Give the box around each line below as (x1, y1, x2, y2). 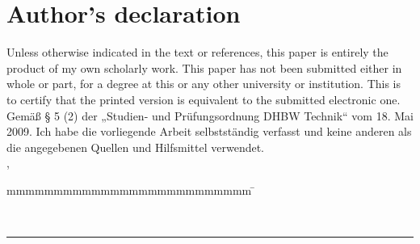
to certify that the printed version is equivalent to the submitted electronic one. (6, 90, 401, 107)
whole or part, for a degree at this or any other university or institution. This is (6, 75, 401, 92)
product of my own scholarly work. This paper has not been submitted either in (6, 59, 402, 76)
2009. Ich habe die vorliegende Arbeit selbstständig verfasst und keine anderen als (6, 123, 412, 140)
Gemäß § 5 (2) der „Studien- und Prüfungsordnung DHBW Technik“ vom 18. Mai (6, 107, 414, 124)
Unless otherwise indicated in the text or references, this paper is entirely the (6, 44, 388, 61)
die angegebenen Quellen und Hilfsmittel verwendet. (6, 138, 265, 155)
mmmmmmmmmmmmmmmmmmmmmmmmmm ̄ (6, 181, 255, 198)
